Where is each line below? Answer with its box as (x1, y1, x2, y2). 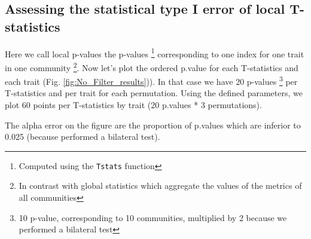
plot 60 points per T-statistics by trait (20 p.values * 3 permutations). (5, 98, 262, 111)
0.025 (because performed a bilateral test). (5, 130, 160, 143)
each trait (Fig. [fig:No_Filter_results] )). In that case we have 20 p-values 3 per (5, 73, 298, 87)
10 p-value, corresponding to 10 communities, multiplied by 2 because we (19, 211, 287, 223)
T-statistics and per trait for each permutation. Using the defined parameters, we (5, 87, 303, 99)
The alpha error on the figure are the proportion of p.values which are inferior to (5, 118, 301, 131)
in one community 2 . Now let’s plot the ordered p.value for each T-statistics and (5, 59, 298, 73)
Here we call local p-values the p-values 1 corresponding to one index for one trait (5, 45, 304, 60)
